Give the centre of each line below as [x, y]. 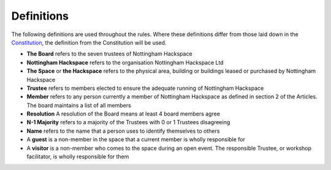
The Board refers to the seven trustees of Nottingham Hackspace [109, 54]
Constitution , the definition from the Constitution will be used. [89, 42]
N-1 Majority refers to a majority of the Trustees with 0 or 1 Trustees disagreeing [128, 122]
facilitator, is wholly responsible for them [78, 157]
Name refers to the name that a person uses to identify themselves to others [123, 131]
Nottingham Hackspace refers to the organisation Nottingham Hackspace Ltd [125, 62]
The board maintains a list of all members [79, 105]
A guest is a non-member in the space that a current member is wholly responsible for [136, 139]
